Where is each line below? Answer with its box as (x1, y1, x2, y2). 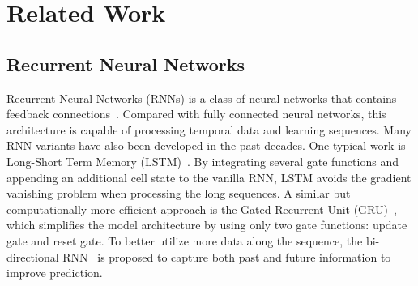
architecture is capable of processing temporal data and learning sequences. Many (6, 121, 412, 138)
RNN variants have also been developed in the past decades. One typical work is (6, 137, 406, 154)
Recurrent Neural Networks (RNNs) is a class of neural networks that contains (6, 89, 397, 106)
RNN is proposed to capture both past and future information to (62, 248, 391, 265)
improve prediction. (6, 264, 103, 281)
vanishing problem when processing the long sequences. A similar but (6, 185, 351, 202)
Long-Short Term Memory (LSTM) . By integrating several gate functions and (6, 152, 399, 169)
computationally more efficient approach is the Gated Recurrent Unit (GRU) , (6, 200, 397, 217)
